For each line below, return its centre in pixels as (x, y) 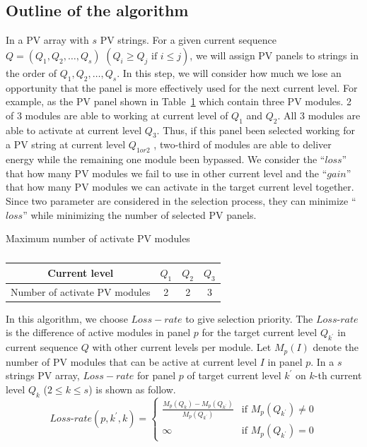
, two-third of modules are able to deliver (243, 144)
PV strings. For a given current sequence (188, 40)
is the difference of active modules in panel (98, 332)
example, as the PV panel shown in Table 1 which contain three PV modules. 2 (179, 101)
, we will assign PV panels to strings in (274, 55)
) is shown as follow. (132, 389)
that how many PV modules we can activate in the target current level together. (180, 187)
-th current (338, 375)
